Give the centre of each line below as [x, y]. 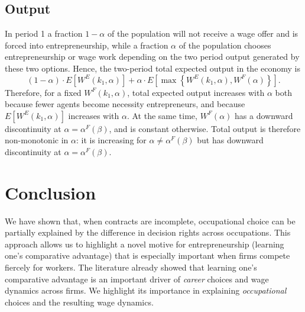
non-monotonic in [37, 140]
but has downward [230, 140]
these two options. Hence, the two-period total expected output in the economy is [152, 68]
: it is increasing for [111, 140]
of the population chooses [225, 45]
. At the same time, [162, 115]
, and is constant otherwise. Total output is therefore [205, 128]
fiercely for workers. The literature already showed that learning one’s [131, 267]
